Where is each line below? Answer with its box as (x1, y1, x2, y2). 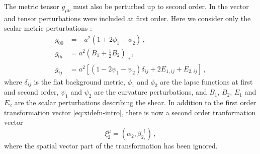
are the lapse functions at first (160, 76, 253, 87)
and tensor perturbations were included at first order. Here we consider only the (4, 13, 251, 23)
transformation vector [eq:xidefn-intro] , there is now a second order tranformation (4, 107, 256, 117)
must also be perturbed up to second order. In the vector (73, 1, 249, 11)
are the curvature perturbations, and (94, 87, 207, 97)
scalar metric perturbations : (4, 23, 92, 33)
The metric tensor (4, 1, 59, 11)
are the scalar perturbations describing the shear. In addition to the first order (14, 97, 256, 108)
